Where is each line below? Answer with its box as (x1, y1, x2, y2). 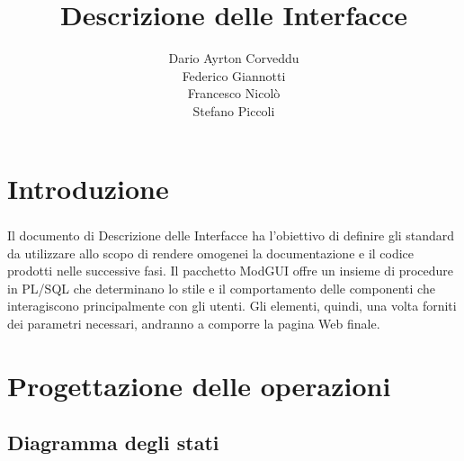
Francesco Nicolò (187, 84, 281, 103)
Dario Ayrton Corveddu (168, 49, 299, 68)
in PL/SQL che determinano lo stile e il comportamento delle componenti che (7, 278, 435, 297)
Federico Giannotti (182, 66, 286, 85)
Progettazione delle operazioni (7, 366, 391, 403)
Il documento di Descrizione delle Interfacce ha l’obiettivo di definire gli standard (7, 226, 455, 245)
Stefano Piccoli (192, 101, 275, 120)
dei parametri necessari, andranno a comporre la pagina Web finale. (7, 314, 380, 333)
